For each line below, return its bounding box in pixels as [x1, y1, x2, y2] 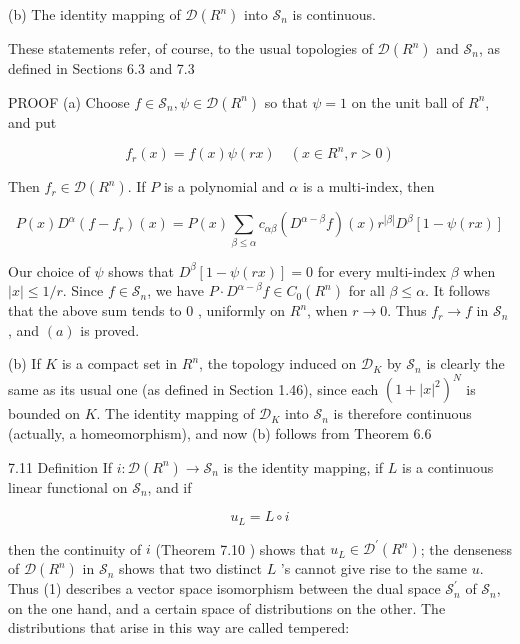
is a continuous [402, 456, 494, 477]
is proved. [80, 319, 140, 340]
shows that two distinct [119, 558, 262, 579]
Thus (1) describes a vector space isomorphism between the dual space [8, 578, 441, 599]
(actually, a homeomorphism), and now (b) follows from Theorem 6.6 [8, 422, 432, 443]
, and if [147, 476, 192, 497]
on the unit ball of [351, 91, 464, 112]
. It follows [425, 280, 491, 301]
